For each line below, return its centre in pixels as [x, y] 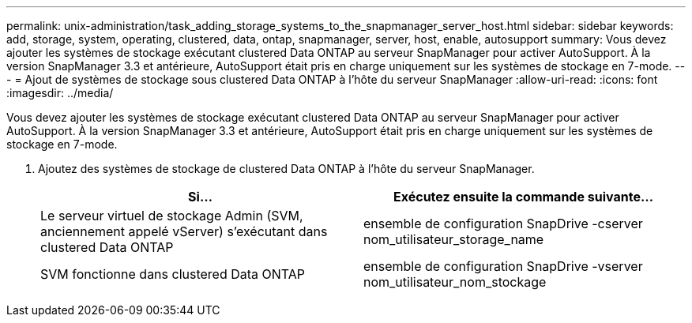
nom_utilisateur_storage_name [454, 239]
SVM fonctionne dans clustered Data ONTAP [173, 274]
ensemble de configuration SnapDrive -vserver [503, 266]
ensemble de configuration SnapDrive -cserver [503, 223]
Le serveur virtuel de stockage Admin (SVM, [172, 216]
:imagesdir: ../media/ [60, 93]
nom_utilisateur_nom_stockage [455, 282]
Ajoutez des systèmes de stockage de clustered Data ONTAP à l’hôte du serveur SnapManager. [286, 169]
